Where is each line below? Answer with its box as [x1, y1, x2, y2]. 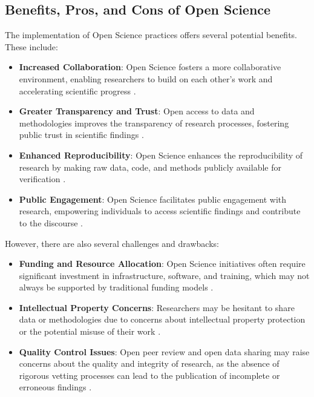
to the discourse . [19, 216, 83, 229]
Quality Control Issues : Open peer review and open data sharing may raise [19, 345, 310, 358]
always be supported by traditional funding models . [19, 281, 214, 294]
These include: [5, 40, 58, 53]
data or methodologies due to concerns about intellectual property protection [19, 313, 306, 326]
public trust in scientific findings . [19, 128, 144, 141]
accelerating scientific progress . [19, 84, 136, 97]
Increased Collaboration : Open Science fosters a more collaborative [19, 61, 281, 73]
